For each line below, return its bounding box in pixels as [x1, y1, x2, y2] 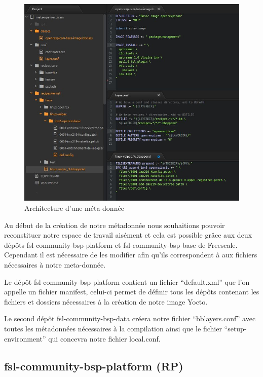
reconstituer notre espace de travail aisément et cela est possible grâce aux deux [4, 230, 252, 240]
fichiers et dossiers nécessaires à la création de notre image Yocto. [4, 296, 208, 307]
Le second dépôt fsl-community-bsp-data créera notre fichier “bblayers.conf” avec [4, 313, 256, 324]
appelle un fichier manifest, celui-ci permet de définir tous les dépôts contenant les [4, 286, 259, 297]
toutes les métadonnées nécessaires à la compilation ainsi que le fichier [4, 323, 222, 334]
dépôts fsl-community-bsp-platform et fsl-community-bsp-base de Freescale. [4, 239, 238, 250]
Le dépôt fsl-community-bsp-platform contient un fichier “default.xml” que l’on [4, 276, 250, 287]
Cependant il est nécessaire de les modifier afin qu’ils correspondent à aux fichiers [4, 249, 257, 260]
